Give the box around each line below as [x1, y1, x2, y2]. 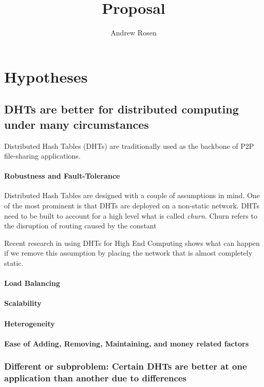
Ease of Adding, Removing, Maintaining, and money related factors [4, 338, 249, 349]
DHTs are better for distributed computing [4, 101, 239, 117]
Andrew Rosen [110, 27, 157, 38]
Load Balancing [4, 278, 61, 288]
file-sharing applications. [4, 150, 81, 161]
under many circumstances [4, 116, 149, 132]
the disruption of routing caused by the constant [4, 220, 157, 231]
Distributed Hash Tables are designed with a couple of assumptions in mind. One [4, 190, 260, 201]
